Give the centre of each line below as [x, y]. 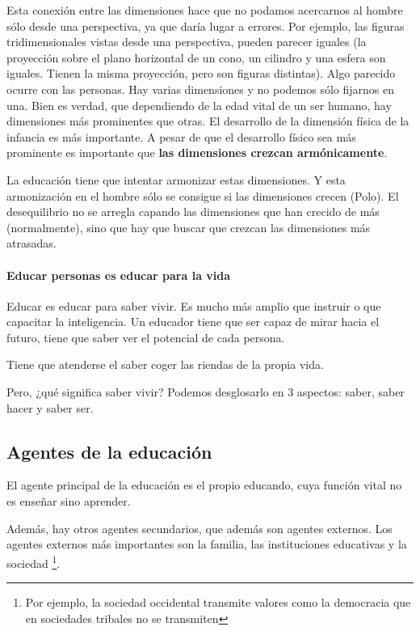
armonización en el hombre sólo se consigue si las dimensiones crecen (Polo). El [203, 195]
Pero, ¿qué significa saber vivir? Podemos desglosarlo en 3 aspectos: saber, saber [206, 392]
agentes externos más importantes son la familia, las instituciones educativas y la [207, 544]
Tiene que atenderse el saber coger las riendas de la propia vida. [165, 364]
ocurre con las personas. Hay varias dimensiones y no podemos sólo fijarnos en [200, 89]
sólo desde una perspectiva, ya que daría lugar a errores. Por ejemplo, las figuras [206, 25]
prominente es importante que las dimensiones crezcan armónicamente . [197, 152]
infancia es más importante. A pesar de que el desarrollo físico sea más [181, 136]
